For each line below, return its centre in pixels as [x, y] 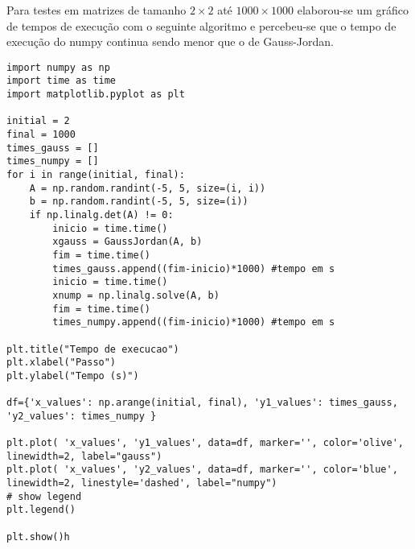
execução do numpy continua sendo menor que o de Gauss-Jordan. [170, 41]
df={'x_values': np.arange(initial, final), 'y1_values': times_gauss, [202, 403]
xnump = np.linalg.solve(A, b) [136, 295]
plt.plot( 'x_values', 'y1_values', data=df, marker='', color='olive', [205, 443]
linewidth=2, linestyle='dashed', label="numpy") [142, 483]
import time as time [62, 81]
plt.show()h [38, 537]
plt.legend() [41, 510]
